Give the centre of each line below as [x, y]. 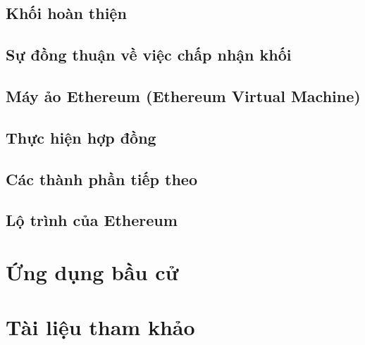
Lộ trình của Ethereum [92, 220]
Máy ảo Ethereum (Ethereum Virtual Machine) [183, 95]
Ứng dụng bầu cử [92, 271]
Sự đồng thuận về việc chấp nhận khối [149, 55]
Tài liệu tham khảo [100, 327]
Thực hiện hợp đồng [81, 137]
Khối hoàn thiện [66, 13]
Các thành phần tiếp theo [101, 178]
